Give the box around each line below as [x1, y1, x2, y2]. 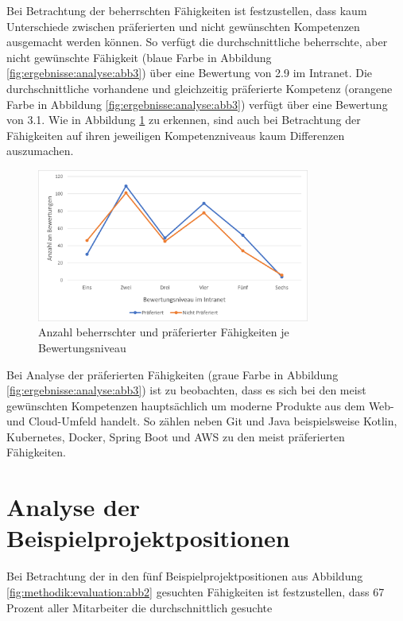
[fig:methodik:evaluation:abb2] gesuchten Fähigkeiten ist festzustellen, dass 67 [6, 583, 385, 600]
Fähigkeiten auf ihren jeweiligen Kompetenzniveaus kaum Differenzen [6, 126, 345, 143]
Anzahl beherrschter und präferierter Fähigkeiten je [38, 324, 289, 340]
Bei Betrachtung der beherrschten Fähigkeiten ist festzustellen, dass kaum [6, 2, 367, 18]
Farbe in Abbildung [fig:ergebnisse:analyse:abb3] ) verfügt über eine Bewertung [6, 95, 388, 112]
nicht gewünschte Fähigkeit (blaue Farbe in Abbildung [6, 49, 272, 65]
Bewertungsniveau [38, 339, 126, 355]
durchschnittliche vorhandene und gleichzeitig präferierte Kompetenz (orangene [6, 80, 393, 96]
